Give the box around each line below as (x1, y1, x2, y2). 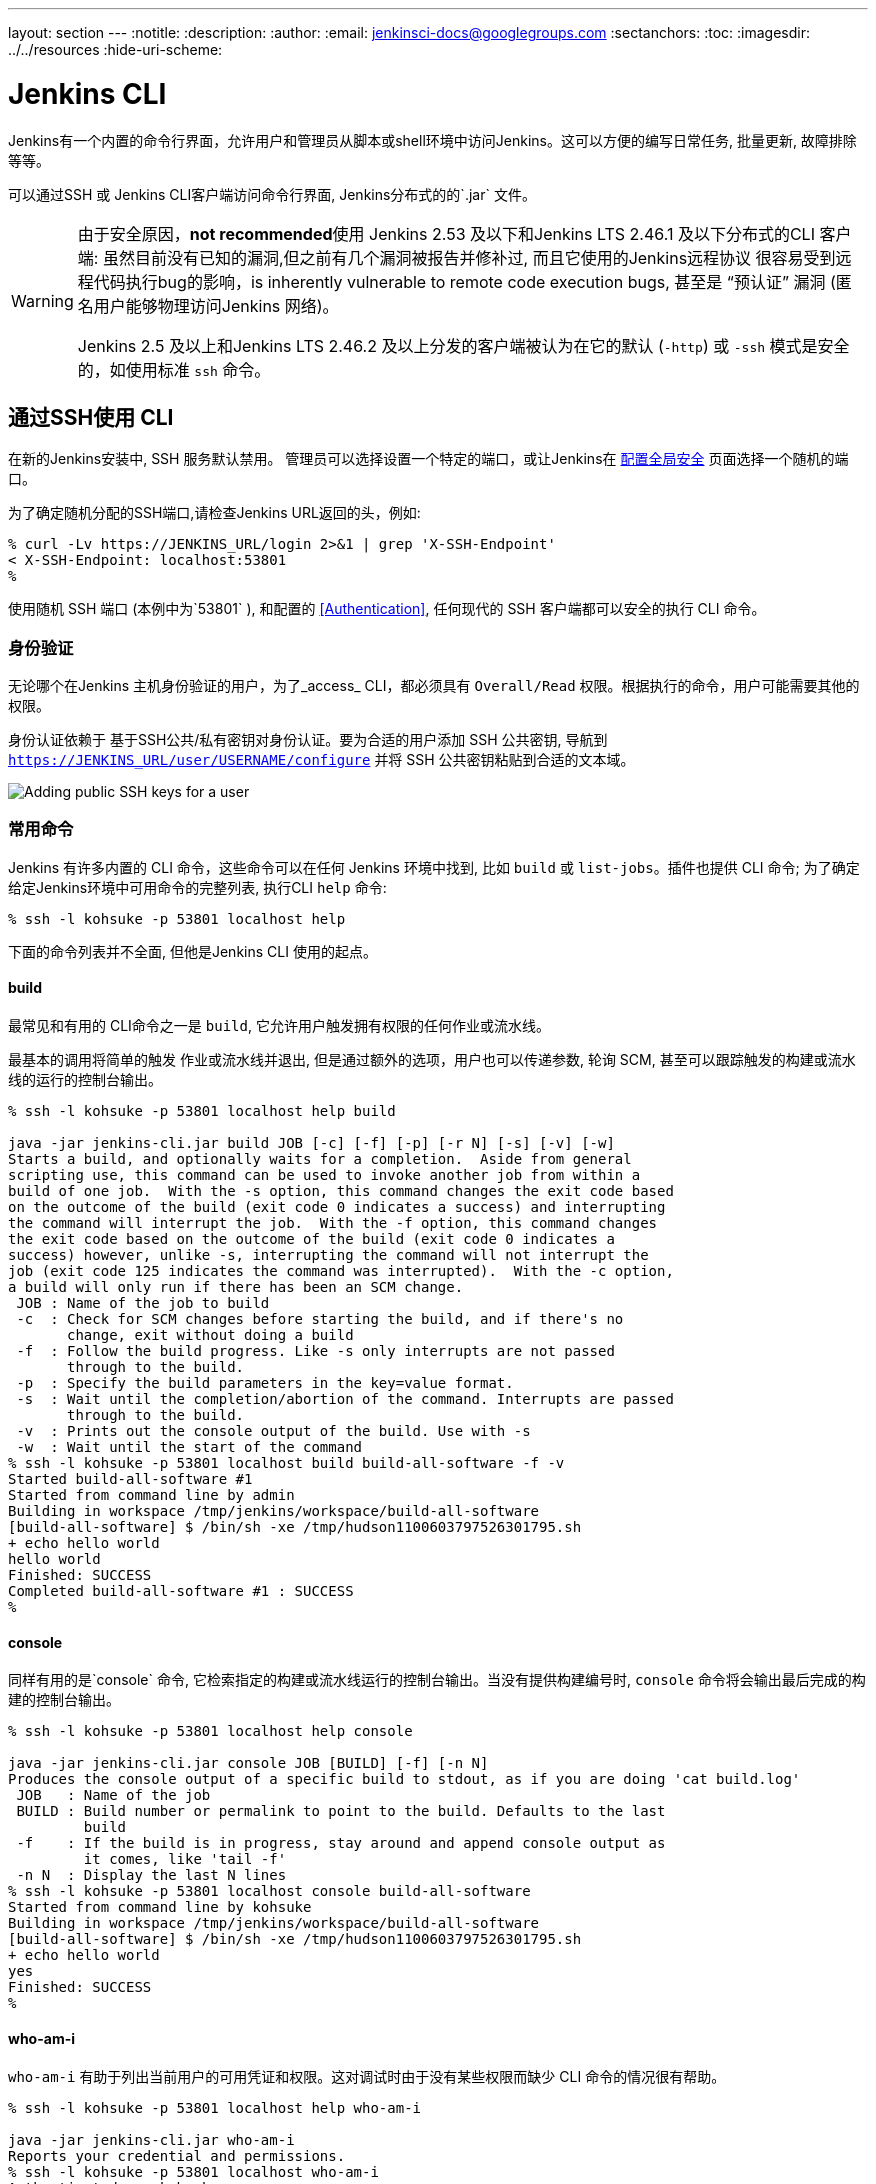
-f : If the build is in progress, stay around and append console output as (16, 1835, 666, 1852)
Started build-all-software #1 (8, 1471, 253, 1488)
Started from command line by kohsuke (8, 1899, 312, 1916)
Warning (11, 290, 74, 311)
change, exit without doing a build (67, 1327, 354, 1344)
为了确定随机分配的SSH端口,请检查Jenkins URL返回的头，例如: (8, 504, 421, 522)
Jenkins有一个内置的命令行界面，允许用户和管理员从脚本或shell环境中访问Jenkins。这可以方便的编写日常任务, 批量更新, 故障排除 (8, 131, 857, 149)
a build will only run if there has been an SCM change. (8, 1279, 464, 1296)
